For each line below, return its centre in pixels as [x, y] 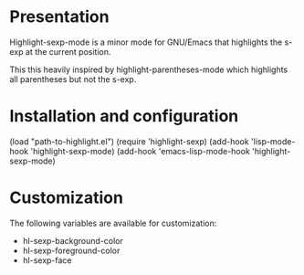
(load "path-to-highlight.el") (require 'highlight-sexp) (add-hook [129, 141]
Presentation [59, 17]
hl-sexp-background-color [73, 240]
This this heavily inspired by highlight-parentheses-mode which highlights [149, 69]
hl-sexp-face [47, 260]
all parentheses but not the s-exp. [73, 79]
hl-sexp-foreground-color [71, 250]
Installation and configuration [124, 116]
